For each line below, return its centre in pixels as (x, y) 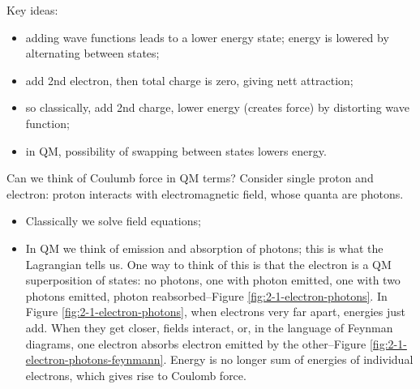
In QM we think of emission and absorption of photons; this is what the (204, 248)
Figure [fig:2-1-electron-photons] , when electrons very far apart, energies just (216, 312)
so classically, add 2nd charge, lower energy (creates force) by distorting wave (217, 107)
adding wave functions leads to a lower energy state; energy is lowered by (207, 37)
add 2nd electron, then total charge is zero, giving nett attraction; (189, 80)
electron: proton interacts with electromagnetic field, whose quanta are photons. (205, 193)
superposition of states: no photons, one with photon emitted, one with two (213, 280)
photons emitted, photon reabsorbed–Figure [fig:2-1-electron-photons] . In (206, 295)
